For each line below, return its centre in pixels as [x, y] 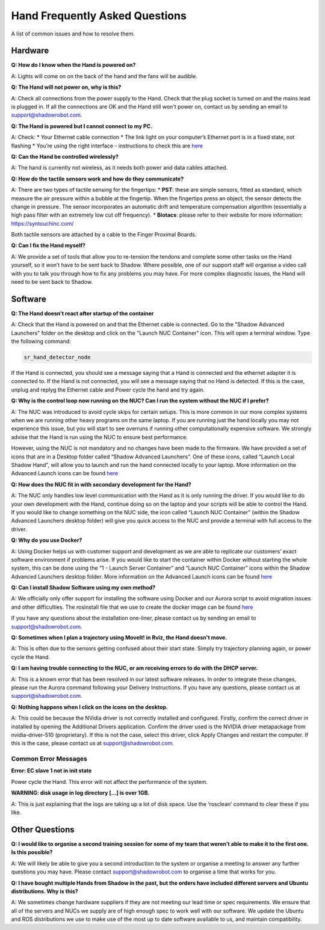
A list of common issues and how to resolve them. [73, 34]
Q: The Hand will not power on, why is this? [66, 87]
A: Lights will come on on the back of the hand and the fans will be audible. [104, 76]
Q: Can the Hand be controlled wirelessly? [65, 156]
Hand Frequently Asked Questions [99, 16]
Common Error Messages [49, 759]
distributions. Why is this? [45, 891]
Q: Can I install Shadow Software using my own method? [83, 588]
